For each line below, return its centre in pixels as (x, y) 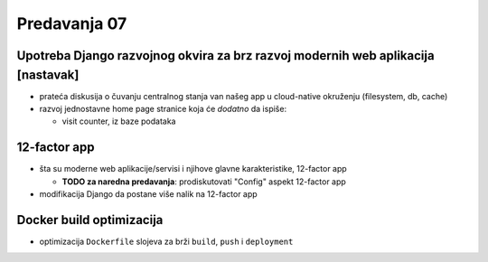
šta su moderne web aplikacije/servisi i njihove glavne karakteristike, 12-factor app (193, 169)
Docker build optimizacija (90, 220)
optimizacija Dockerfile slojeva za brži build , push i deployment (166, 242)
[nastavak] (48, 75)
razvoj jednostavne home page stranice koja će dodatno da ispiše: (163, 109)
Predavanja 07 (72, 23)
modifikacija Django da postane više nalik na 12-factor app (148, 194)
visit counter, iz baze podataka (119, 121)
